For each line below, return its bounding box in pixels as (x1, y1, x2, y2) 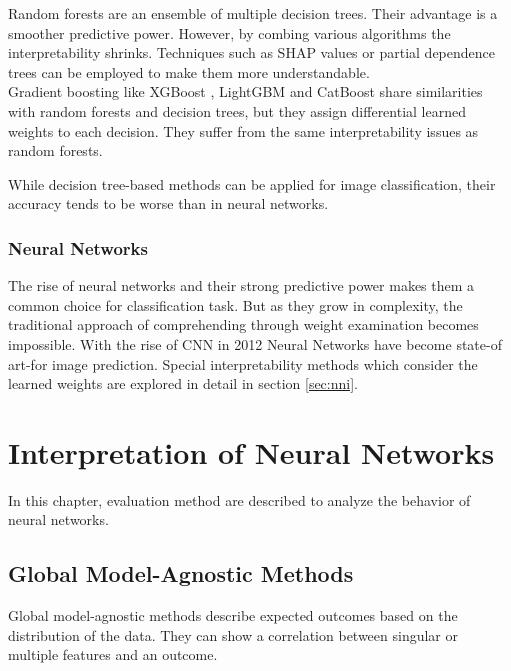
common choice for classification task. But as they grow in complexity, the (8, 294, 463, 315)
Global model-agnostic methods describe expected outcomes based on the (8, 605, 458, 626)
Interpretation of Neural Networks (8, 431, 495, 472)
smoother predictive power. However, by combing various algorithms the (8, 22, 451, 43)
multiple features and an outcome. (8, 644, 218, 665)
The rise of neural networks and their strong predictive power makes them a (8, 275, 475, 296)
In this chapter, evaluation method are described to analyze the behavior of (8, 489, 471, 510)
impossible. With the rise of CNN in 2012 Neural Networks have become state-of (8, 333, 502, 354)
